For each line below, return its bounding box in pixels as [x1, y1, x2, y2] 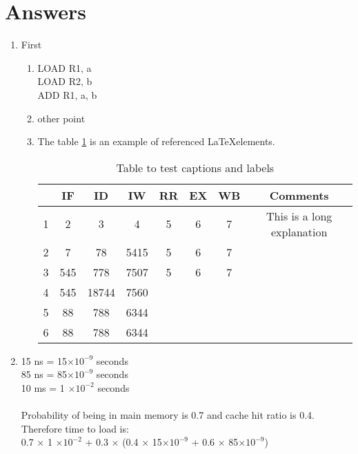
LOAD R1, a [37, 60, 92, 75]
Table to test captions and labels [116, 159, 275, 176]
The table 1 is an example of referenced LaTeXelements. [37, 134, 275, 149]
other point [37, 111, 86, 125]
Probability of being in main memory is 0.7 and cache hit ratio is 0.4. [21, 408, 315, 422]
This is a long [266, 207, 332, 224]
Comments [269, 187, 329, 203]
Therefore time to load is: [21, 421, 129, 435]
